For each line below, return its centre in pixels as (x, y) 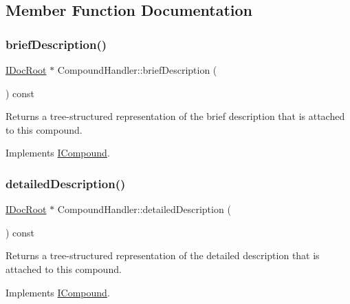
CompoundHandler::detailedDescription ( (144, 209)
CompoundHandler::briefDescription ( (137, 70)
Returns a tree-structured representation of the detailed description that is (163, 255)
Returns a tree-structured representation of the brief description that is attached (175, 116)
